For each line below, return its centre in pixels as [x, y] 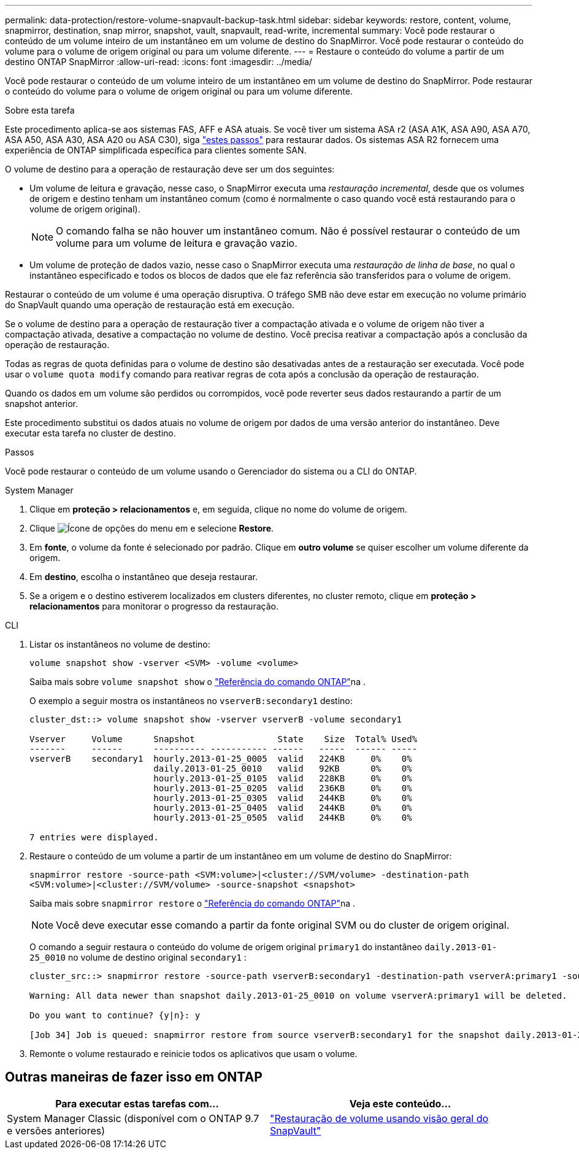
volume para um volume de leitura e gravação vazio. [177, 243]
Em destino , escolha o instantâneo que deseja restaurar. [144, 577]
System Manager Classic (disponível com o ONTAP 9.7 [133, 1118]
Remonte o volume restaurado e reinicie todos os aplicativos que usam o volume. [194, 1054]
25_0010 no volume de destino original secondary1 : [138, 957]
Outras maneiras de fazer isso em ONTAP [134, 1077]
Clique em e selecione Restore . [152, 528]
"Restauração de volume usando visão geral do [379, 1118]
